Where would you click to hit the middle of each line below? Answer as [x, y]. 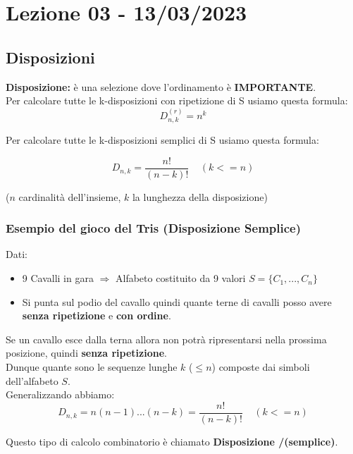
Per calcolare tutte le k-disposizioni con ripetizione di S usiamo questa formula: [177, 100]
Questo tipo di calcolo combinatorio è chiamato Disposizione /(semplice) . [172, 441]
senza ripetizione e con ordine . [97, 315]
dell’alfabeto [32, 380]
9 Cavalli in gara [58, 278]
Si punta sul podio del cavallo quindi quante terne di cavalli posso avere [177, 301]
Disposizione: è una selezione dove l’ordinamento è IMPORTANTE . [161, 86]
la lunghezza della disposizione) [200, 196]
